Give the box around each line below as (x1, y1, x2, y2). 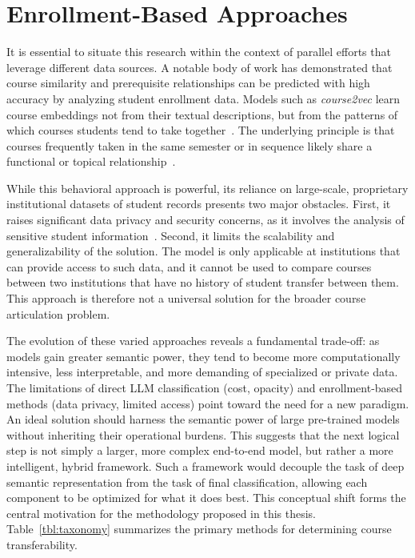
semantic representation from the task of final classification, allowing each (6, 473, 368, 490)
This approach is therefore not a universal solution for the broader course (6, 290, 366, 307)
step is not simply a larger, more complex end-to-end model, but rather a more (6, 442, 393, 459)
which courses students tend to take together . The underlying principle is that (6, 122, 395, 138)
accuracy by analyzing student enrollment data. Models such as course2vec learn (6, 90, 401, 106)
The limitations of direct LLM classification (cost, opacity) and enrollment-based (6, 379, 403, 395)
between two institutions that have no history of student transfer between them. (6, 274, 399, 291)
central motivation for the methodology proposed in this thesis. (6, 504, 317, 521)
